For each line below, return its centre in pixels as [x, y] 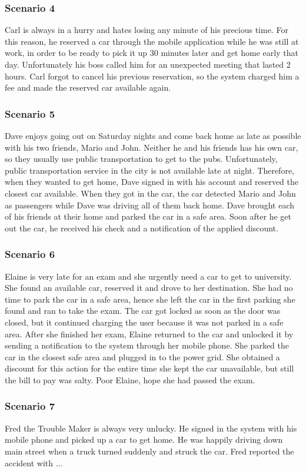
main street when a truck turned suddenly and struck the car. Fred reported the [149, 451]
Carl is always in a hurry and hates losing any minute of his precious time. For [147, 30]
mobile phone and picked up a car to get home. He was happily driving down [144, 440]
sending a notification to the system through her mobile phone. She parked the [147, 345]
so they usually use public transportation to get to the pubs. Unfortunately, [141, 159]
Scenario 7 [30, 406]
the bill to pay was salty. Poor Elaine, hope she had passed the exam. [130, 379]
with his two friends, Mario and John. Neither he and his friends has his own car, [152, 147]
